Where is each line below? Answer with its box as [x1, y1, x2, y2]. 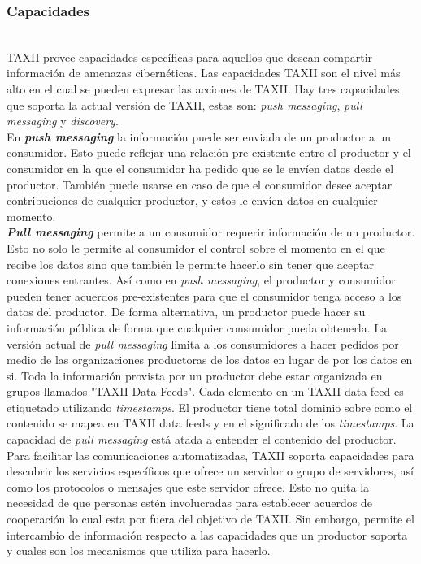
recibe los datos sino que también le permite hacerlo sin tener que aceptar [7, 255, 374, 272]
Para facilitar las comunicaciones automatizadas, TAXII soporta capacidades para [7, 446, 414, 463]
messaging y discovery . [7, 112, 119, 129]
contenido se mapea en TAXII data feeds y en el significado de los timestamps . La [7, 414, 414, 432]
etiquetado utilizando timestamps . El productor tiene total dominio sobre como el [7, 398, 413, 415]
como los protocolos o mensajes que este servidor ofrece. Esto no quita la [7, 478, 370, 495]
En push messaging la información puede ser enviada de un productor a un [7, 128, 392, 145]
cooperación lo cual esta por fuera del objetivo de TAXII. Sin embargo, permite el [7, 510, 414, 527]
